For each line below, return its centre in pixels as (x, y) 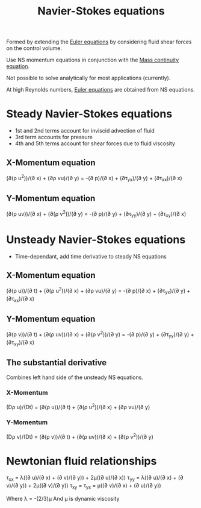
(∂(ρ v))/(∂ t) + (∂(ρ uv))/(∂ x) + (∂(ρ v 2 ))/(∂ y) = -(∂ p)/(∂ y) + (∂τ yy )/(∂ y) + (100, 334)
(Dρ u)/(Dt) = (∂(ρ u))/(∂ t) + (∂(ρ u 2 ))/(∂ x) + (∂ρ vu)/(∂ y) (78, 406)
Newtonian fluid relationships (82, 461)
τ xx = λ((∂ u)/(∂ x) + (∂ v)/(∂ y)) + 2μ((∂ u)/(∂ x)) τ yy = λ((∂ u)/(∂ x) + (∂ (95, 478)
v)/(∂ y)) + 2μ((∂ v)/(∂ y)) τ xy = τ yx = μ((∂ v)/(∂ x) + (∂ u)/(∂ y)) (84, 486)
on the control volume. (34, 48)
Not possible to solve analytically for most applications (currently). (88, 78)
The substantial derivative (57, 363)
